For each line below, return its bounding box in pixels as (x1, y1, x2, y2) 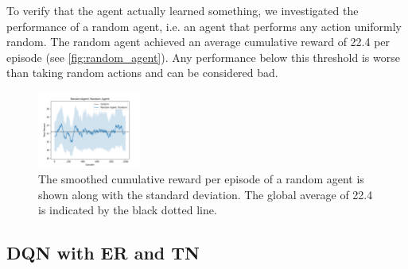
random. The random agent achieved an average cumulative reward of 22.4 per (6, 33, 391, 50)
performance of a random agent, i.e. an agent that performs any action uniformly (6, 17, 402, 34)
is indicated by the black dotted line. (38, 202, 217, 218)
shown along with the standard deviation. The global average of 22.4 (38, 186, 373, 202)
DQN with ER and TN (6, 240, 200, 265)
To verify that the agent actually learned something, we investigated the (6, 2, 359, 18)
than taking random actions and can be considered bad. (6, 64, 278, 81)
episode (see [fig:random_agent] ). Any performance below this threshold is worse (6, 48, 400, 65)
